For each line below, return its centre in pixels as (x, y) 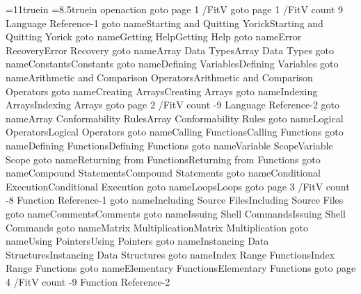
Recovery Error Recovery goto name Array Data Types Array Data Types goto (170, 50)
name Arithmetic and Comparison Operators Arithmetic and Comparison (159, 77)
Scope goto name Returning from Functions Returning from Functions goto (163, 159)
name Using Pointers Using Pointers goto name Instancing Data (137, 241)
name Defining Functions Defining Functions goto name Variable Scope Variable (169, 145)
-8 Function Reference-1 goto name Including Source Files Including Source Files (175, 200)
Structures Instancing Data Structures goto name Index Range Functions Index (170, 254)
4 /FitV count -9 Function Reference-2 (88, 281)
